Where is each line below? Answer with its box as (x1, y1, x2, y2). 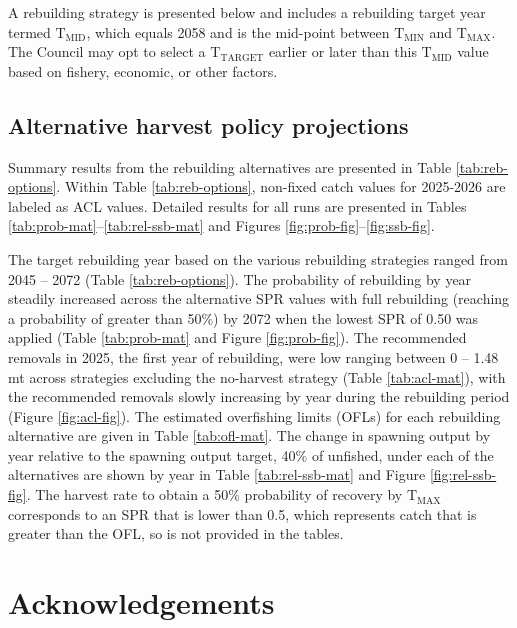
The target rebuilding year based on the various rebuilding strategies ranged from (8, 248, 508, 269)
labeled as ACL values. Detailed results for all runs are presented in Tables (8, 195, 467, 216)
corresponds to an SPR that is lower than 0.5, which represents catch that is (8, 503, 477, 524)
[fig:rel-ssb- (429, 464, 497, 485)
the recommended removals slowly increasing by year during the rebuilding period (8, 386, 510, 407)
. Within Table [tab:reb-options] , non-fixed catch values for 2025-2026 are (56, 176, 506, 197)
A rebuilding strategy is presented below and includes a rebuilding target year (8, 2, 486, 22)
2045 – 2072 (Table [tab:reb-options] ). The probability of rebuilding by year (8, 268, 472, 289)
